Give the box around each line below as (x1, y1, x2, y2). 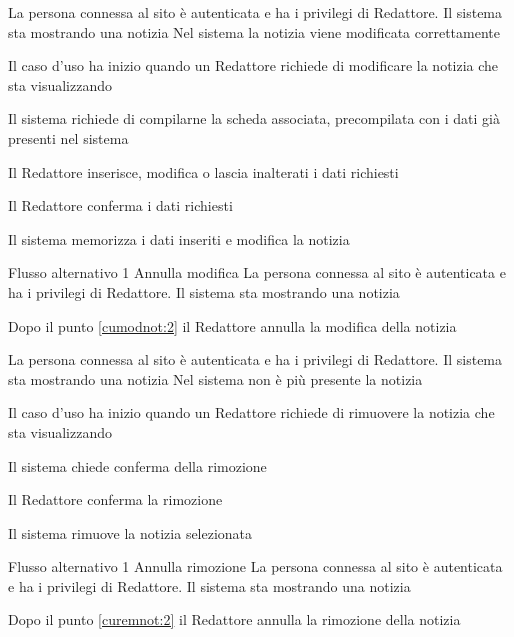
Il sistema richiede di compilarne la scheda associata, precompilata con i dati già (8, 108, 501, 129)
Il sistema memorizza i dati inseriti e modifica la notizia (8, 228, 350, 249)
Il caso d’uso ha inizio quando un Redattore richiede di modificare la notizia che (8, 55, 499, 76)
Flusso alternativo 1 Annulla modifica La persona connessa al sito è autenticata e (8, 262, 506, 283)
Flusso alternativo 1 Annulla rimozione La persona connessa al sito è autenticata (8, 556, 503, 577)
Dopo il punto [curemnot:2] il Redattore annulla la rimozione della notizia (8, 609, 461, 630)
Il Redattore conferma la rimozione (8, 489, 223, 510)
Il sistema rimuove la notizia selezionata (8, 522, 253, 543)
